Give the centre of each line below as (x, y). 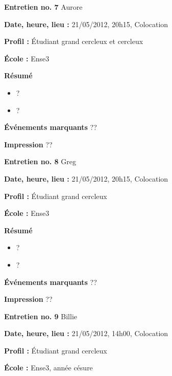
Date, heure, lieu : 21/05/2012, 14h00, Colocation (86, 333)
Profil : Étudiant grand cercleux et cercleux (74, 41)
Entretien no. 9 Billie (41, 316)
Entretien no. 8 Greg (40, 161)
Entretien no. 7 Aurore (43, 7)
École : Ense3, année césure (48, 368)
